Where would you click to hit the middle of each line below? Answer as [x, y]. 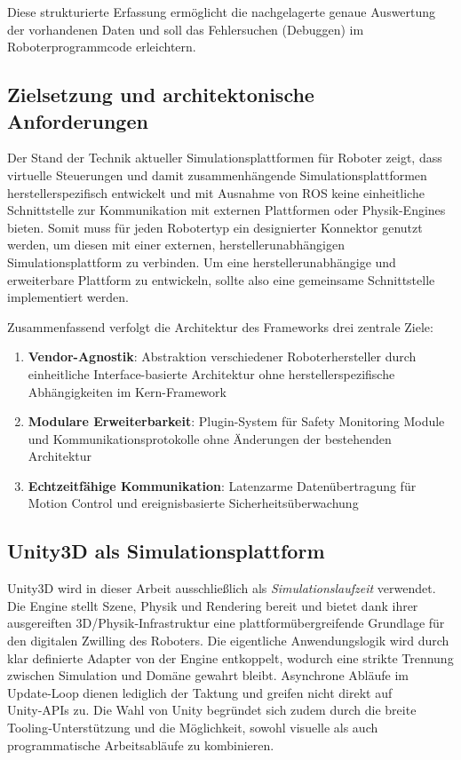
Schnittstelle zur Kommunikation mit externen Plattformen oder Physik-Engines [227, 210]
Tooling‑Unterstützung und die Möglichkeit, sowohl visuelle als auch [193, 728]
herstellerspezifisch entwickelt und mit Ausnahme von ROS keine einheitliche [216, 192]
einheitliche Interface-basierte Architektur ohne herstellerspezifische [211, 373]
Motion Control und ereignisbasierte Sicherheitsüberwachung [193, 503]
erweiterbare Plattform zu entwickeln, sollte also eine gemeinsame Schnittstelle [221, 279]
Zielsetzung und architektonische [161, 95]
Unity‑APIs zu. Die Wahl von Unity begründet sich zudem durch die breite [212, 710]
